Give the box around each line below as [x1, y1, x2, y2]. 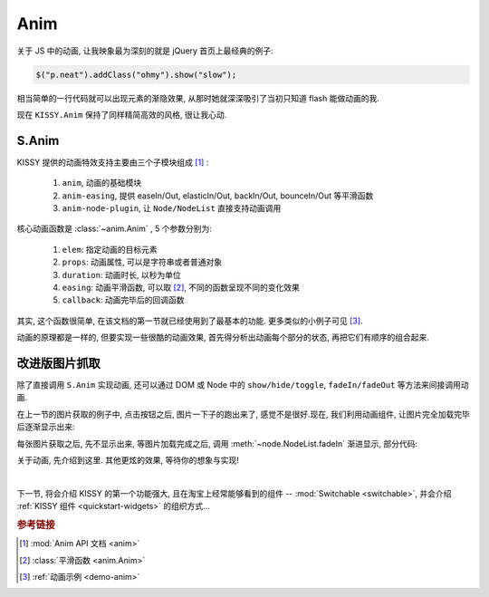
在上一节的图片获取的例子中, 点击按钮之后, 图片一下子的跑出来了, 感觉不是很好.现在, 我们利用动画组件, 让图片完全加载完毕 [16, 409, 470, 419]
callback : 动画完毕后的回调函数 [62, 294, 185, 305]
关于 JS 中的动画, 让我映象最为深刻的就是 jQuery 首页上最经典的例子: [16, 45, 273, 56]
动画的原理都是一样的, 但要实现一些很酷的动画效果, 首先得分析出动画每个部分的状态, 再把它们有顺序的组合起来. [16, 332, 429, 343]
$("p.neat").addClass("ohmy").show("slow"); [35, 69, 237, 80]
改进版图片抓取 [16, 355, 101, 371]
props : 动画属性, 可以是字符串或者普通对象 [62, 256, 223, 267]
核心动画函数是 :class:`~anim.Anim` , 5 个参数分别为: [16, 223, 212, 235]
